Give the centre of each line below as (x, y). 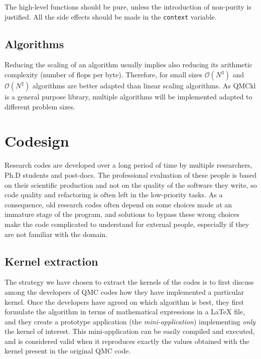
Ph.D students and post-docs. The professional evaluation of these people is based (131, 174)
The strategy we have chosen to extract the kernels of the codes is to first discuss (129, 282)
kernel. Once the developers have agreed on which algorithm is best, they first (124, 302)
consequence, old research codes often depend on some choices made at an (118, 204)
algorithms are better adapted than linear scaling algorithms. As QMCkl (144, 86)
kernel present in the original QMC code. (68, 351)
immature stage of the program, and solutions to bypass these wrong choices (122, 214)
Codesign (37, 141)
